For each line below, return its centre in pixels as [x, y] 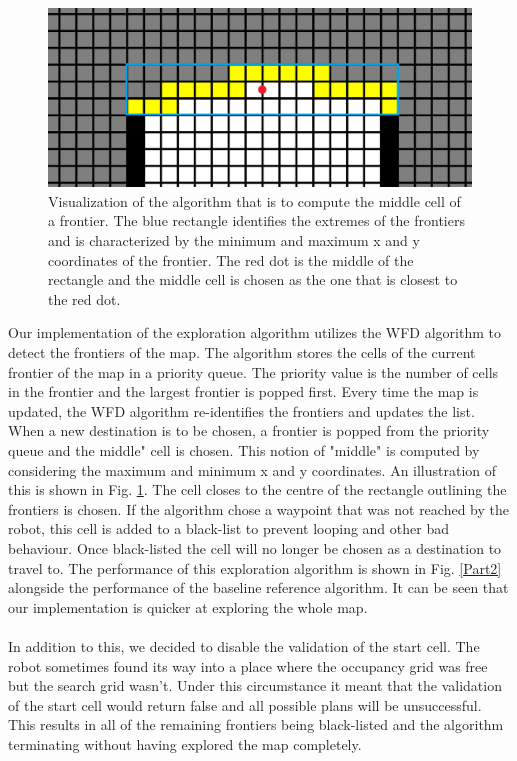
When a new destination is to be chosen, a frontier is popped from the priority [249, 430]
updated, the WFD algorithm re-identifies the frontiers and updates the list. [241, 410]
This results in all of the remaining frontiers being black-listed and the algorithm [256, 724]
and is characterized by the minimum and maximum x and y [234, 240]
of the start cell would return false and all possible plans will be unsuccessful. [245, 704]
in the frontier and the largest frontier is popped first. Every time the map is [243, 391]
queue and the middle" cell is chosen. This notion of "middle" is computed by [244, 450]
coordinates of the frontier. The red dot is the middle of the [231, 259]
